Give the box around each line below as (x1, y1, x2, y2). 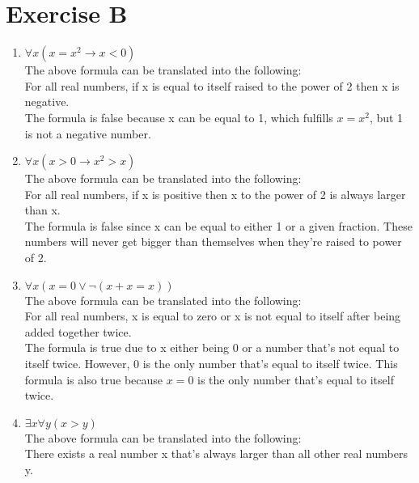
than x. (24, 201, 61, 218)
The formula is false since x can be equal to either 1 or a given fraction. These (24, 217, 413, 234)
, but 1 (369, 108, 404, 125)
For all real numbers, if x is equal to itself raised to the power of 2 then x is (24, 77, 400, 94)
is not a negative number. (24, 125, 151, 142)
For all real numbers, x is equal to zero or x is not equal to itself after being (24, 307, 401, 324)
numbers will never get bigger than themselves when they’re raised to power (24, 233, 402, 250)
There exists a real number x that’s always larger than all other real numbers (24, 445, 408, 462)
